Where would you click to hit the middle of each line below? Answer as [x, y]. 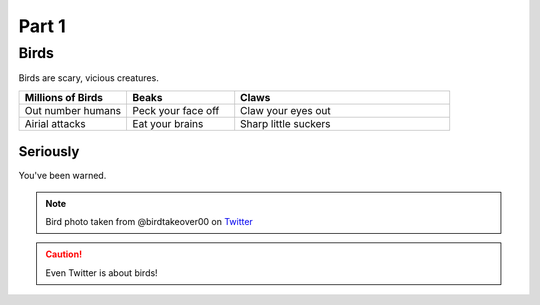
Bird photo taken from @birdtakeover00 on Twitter [149, 222]
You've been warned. [62, 176]
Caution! [64, 254]
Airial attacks [55, 123]
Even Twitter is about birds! [102, 272]
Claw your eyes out [285, 110]
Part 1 [42, 26]
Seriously [49, 151]
